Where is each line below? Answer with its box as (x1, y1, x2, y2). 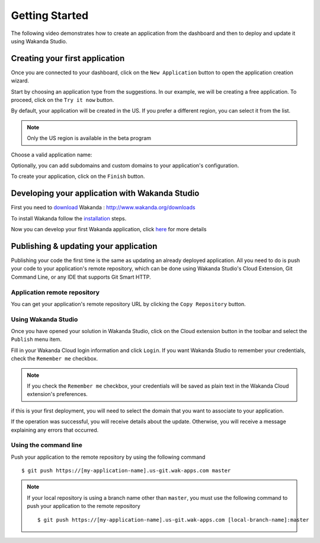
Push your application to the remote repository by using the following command (11, 453, 206, 461)
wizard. (11, 77, 30, 84)
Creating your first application (11, 53, 125, 63)
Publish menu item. (11, 336, 62, 343)
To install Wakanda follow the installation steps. (11, 215, 127, 222)
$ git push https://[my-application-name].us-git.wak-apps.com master (21, 467, 231, 474)
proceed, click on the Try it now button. (11, 97, 114, 104)
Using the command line (11, 441, 82, 449)
